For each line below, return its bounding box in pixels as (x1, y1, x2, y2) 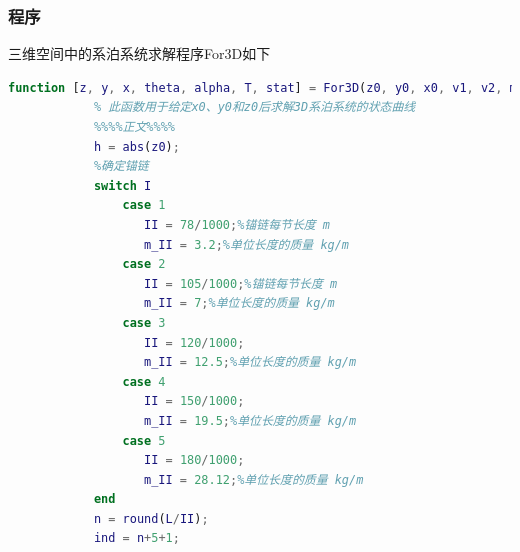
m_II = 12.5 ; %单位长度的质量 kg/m (144, 355, 357, 370)
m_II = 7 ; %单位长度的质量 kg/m (144, 296, 335, 311)
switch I (93, 178, 152, 193)
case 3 (122, 315, 166, 330)
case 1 (122, 198, 166, 213)
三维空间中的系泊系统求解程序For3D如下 (8, 43, 271, 64)
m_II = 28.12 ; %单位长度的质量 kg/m (144, 472, 364, 487)
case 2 (122, 257, 166, 272)
